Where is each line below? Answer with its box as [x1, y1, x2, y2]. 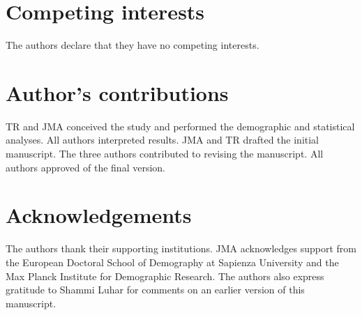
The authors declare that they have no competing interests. [6, 38, 259, 52]
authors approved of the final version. [6, 160, 165, 174]
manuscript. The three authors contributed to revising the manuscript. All [6, 146, 324, 161]
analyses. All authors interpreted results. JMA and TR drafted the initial [6, 132, 319, 147]
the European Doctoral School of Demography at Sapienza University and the [6, 254, 339, 269]
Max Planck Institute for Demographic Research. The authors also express [6, 268, 324, 283]
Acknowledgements [6, 201, 192, 229]
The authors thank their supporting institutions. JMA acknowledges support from [6, 241, 356, 256]
